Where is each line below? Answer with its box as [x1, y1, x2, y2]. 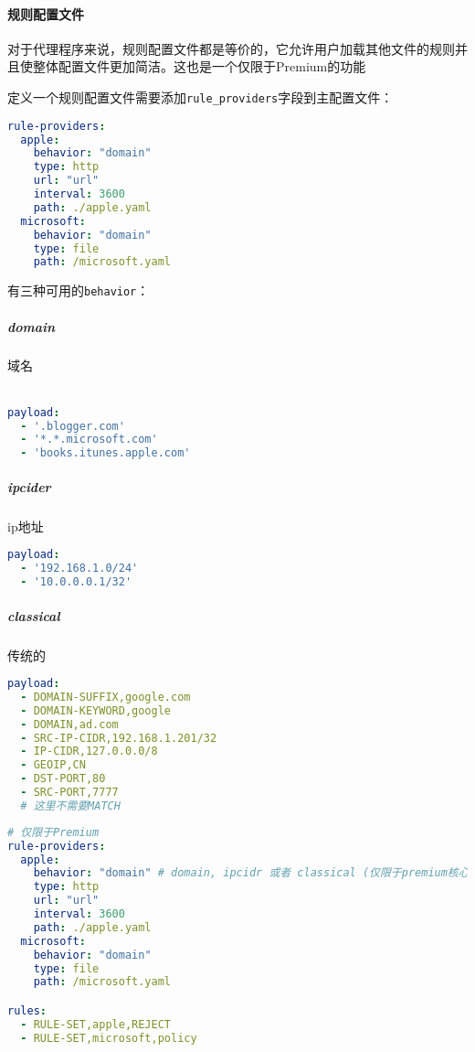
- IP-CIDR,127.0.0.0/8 [20, 745, 158, 758]
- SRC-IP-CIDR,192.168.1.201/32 [20, 731, 217, 745]
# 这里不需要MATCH [20, 799, 121, 812]
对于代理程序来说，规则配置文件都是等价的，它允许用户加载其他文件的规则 [7, 38, 455, 58]
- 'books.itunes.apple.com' [20, 446, 191, 460]
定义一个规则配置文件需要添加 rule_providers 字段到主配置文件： [7, 87, 394, 106]
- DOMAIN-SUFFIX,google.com [20, 690, 191, 703]
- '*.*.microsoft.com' [20, 433, 158, 446]
